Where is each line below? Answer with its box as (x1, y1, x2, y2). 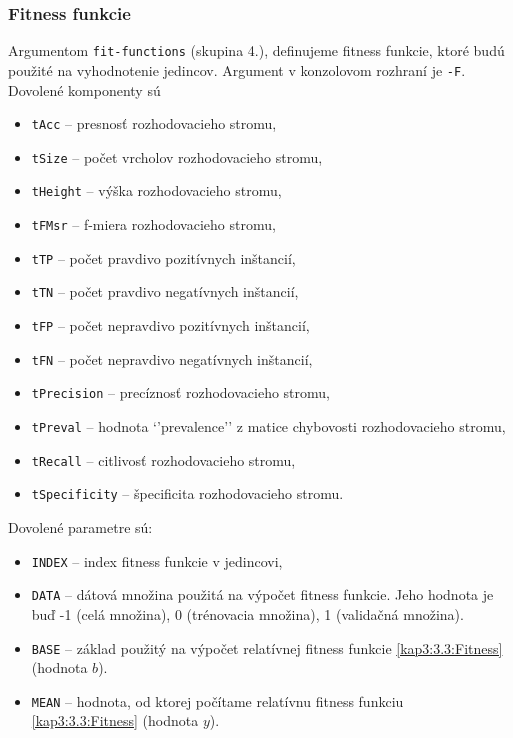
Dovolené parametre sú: (8, 517, 153, 537)
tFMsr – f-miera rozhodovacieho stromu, (31, 214, 276, 235)
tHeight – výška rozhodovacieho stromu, (31, 180, 282, 201)
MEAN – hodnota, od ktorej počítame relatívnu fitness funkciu (31, 690, 404, 711)
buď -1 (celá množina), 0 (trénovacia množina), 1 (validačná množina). (31, 603, 464, 624)
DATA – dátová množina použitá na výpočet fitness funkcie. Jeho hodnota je (31, 584, 494, 605)
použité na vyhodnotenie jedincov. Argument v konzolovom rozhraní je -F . (8, 59, 466, 80)
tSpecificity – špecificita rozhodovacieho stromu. (31, 483, 344, 504)
